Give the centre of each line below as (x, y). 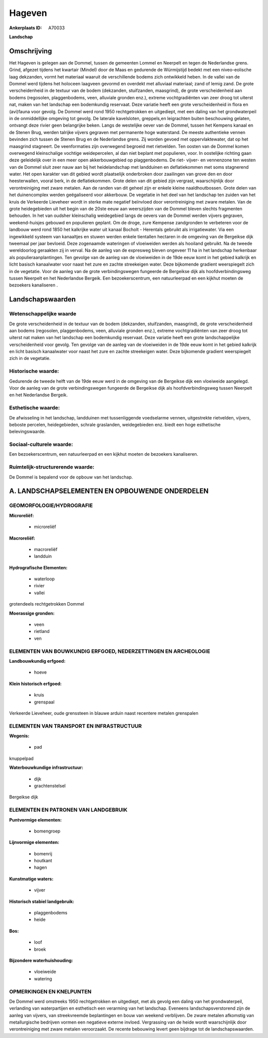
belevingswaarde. (27, 431)
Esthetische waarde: (34, 408)
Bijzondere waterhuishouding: (41, 960)
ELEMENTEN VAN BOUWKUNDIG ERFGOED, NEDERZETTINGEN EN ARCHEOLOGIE (110, 651)
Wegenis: (19, 736)
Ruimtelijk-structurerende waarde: (52, 467)
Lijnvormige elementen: (34, 842)
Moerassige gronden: (32, 613)
